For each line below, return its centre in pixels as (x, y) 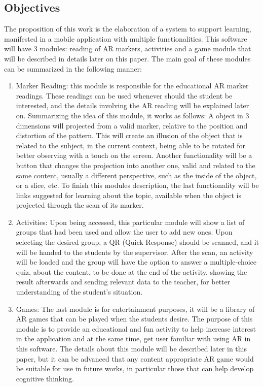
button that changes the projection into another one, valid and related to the (136, 165)
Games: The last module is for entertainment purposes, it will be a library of (135, 309)
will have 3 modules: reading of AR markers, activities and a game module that (128, 49)
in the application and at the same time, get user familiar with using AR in (133, 338)
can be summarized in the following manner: (73, 68)
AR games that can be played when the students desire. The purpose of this (134, 319)
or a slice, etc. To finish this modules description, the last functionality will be (137, 185)
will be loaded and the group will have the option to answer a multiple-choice (136, 262)
